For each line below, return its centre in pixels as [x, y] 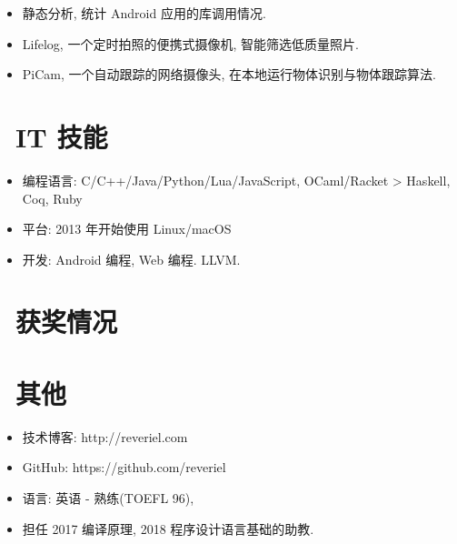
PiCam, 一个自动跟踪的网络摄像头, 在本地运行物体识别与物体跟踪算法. [229, 74]
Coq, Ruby [52, 198]
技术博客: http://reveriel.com [105, 436]
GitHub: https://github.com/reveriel [124, 467]
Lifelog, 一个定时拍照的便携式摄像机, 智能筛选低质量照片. [190, 43]
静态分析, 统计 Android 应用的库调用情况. [144, 13]
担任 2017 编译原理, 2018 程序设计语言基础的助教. [168, 528]
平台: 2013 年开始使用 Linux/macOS [127, 229]
